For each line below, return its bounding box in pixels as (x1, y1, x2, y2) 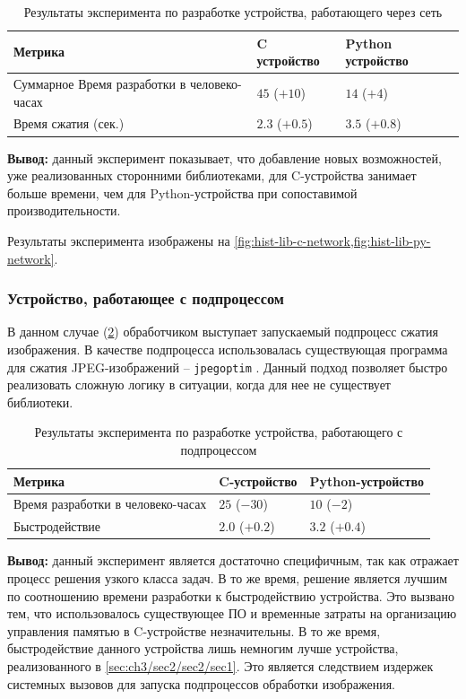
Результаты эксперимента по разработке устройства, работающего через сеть (23, 3, 443, 21)
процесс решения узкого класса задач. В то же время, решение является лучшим (7, 568, 448, 587)
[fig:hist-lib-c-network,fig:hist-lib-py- (234, 231, 431, 249)
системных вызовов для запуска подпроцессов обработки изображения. (7, 674, 395, 693)
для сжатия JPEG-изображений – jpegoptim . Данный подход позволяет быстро (7, 357, 448, 376)
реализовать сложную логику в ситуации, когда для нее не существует (7, 375, 391, 394)
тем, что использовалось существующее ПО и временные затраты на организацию (7, 604, 457, 623)
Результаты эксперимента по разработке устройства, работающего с (34, 423, 403, 441)
